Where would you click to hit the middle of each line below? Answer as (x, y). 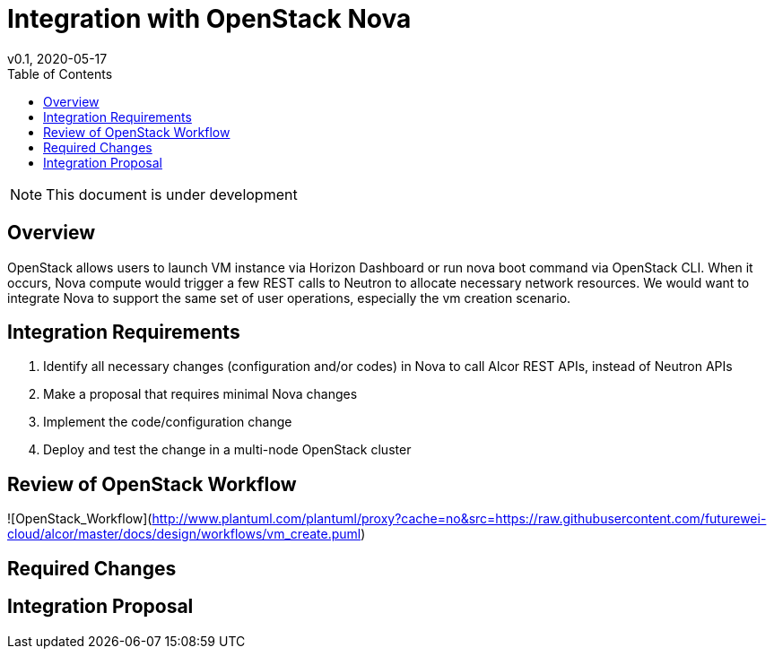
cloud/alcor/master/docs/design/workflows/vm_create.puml (184, 534)
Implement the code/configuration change (168, 422)
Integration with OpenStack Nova (209, 19)
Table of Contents (60, 73)
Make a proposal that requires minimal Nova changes (200, 394)
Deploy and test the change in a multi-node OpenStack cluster (227, 450)
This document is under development (172, 194)
